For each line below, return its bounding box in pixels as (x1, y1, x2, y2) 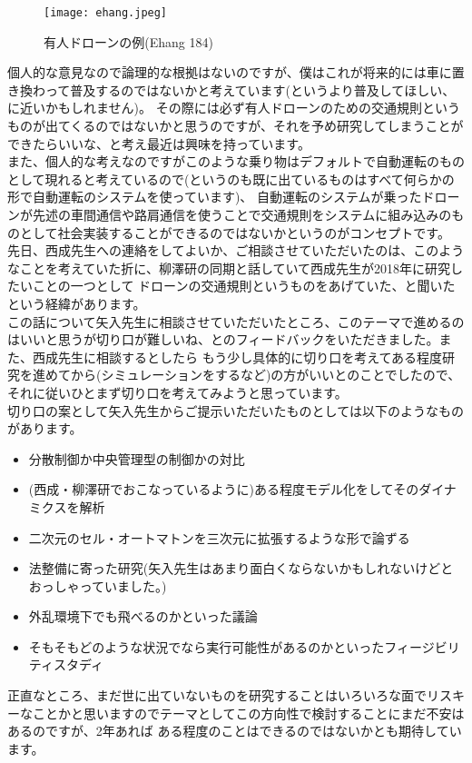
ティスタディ (28, 655, 103, 674)
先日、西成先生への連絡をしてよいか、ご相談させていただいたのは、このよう (7, 241, 465, 260)
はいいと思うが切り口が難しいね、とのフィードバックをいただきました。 (7, 330, 439, 349)
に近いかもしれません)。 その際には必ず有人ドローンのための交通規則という (7, 98, 460, 117)
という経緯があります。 (7, 293, 146, 312)
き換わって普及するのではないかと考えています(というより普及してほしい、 (7, 80, 456, 99)
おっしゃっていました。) (28, 576, 167, 595)
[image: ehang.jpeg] (44, 6, 168, 19)
